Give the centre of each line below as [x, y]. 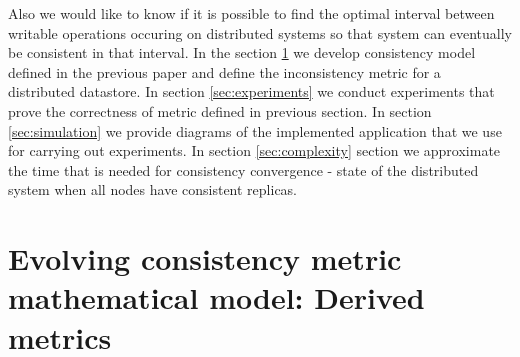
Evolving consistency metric [205, 258]
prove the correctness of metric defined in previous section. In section [220, 110]
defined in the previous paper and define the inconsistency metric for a [224, 71]
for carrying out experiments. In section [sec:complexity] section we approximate [254, 150]
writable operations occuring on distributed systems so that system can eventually [260, 32]
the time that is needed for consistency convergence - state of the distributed [243, 169]
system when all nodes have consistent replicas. [153, 189]
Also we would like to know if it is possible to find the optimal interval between [251, 13]
